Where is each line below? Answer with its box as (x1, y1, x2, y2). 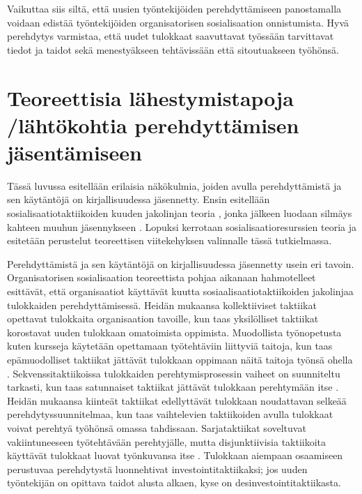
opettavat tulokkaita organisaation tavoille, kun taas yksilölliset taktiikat (7, 311, 319, 326)
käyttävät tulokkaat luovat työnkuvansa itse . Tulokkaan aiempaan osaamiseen (7, 448, 343, 463)
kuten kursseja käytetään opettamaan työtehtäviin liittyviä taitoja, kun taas (7, 338, 333, 353)
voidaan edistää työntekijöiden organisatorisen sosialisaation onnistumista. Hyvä (7, 15, 349, 29)
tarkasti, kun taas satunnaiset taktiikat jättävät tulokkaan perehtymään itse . (7, 380, 339, 394)
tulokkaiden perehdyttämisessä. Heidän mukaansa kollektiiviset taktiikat (7, 297, 317, 312)
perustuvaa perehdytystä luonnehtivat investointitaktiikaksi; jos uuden (7, 461, 308, 476)
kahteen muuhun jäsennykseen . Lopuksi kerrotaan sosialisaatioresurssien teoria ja (7, 219, 356, 234)
